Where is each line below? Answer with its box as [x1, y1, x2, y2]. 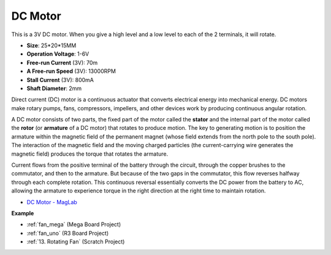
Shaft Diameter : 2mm [26, 85, 82, 92]
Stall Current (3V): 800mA [26, 76, 94, 83]
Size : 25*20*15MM [26, 42, 77, 49]
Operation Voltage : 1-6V [26, 50, 89, 58]
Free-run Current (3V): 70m [26, 59, 98, 66]
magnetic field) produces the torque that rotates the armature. [11, 150, 169, 158]
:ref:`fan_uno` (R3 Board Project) [26, 229, 109, 237]
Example [11, 209, 34, 217]
